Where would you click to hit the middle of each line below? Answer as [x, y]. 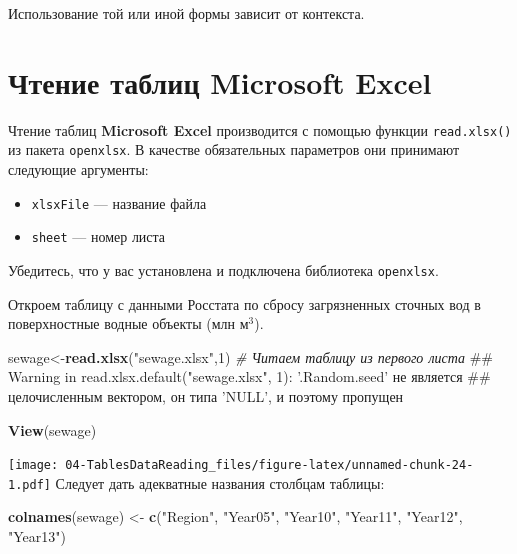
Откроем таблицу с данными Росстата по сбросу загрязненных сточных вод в [244, 303]
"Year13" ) [37, 536]
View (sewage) [52, 429]
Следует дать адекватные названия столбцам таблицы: [220, 482]
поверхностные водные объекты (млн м [128, 323]
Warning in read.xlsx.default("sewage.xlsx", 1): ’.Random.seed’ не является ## [249, 376]
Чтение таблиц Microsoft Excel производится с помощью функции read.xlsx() [260, 129]
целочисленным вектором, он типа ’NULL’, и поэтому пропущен [206, 395]
